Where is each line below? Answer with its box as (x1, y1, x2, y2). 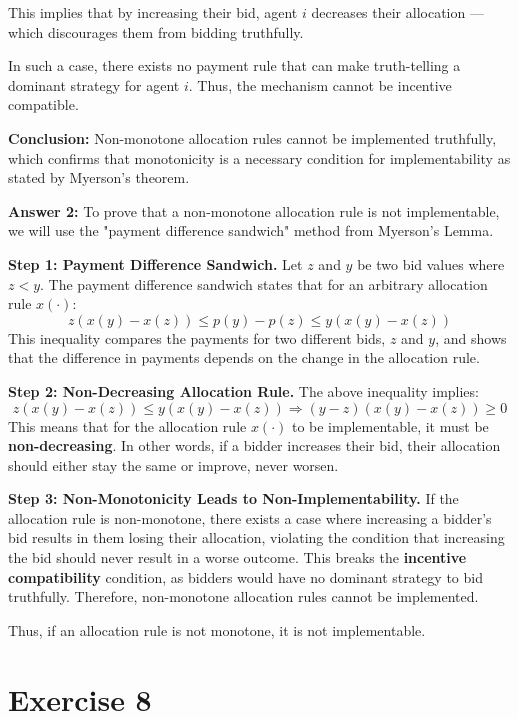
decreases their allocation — (311, 2, 484, 22)
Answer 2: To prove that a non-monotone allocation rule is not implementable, (8, 200, 500, 221)
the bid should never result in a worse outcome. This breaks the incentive (8, 547, 467, 568)
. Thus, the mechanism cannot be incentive (188, 74, 452, 95)
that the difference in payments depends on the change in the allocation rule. (8, 347, 480, 368)
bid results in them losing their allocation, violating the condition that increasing (8, 527, 505, 548)
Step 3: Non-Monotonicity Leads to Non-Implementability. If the (8, 488, 459, 509)
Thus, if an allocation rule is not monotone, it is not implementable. (8, 619, 426, 640)
